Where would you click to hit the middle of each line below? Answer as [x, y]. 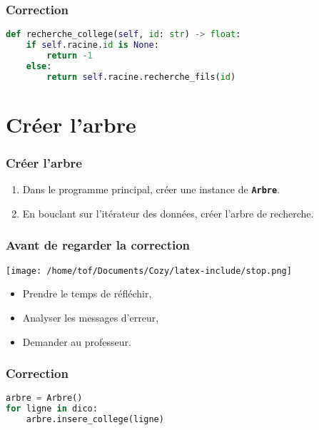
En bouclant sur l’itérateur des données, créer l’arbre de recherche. [168, 213]
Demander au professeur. [77, 341]
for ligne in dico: [52, 409]
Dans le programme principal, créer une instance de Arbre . [151, 189]
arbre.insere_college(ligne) [95, 420]
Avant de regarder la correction [98, 245]
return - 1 [70, 55]
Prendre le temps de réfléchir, [87, 293]
